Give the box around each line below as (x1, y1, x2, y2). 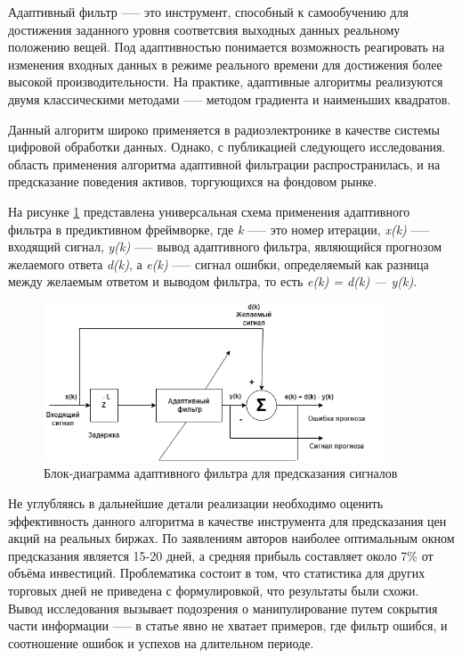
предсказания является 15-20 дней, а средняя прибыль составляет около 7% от (8, 546, 434, 564)
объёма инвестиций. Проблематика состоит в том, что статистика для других (8, 563, 426, 582)
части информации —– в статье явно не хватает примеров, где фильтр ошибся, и (8, 616, 448, 635)
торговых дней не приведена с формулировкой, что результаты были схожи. (8, 581, 419, 600)
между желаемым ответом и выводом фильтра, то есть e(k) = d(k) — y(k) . (8, 272, 417, 291)
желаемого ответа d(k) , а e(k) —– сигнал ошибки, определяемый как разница (8, 254, 429, 273)
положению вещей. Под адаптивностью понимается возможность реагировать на (8, 37, 445, 56)
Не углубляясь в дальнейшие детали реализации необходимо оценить (8, 494, 384, 513)
